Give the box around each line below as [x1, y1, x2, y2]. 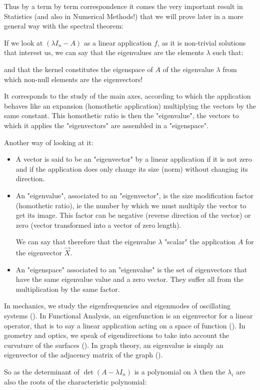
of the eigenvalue [162, 64, 214, 74]
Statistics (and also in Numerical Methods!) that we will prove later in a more [4, 11, 243, 21]
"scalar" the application [164, 236, 236, 247]
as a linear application [83, 37, 152, 48]
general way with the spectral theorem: [4, 21, 123, 31]
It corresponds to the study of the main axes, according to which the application [4, 91, 251, 101]
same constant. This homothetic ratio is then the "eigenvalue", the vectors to [4, 110, 239, 121]
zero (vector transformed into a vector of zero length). [15, 219, 181, 230]
